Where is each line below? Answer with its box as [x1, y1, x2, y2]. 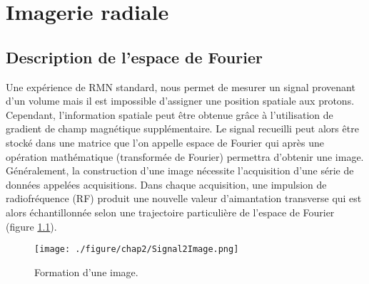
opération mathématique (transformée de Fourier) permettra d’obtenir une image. [6, 149, 364, 164]
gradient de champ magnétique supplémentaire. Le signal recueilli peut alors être [6, 121, 359, 136]
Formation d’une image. [34, 264, 138, 279]
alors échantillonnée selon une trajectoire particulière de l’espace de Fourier [6, 204, 335, 219]
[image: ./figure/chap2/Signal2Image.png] [34, 244, 239, 255]
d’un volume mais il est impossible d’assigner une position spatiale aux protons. [6, 93, 355, 108]
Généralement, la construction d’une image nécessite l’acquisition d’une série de [6, 163, 354, 178]
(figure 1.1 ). [6, 219, 57, 233]
